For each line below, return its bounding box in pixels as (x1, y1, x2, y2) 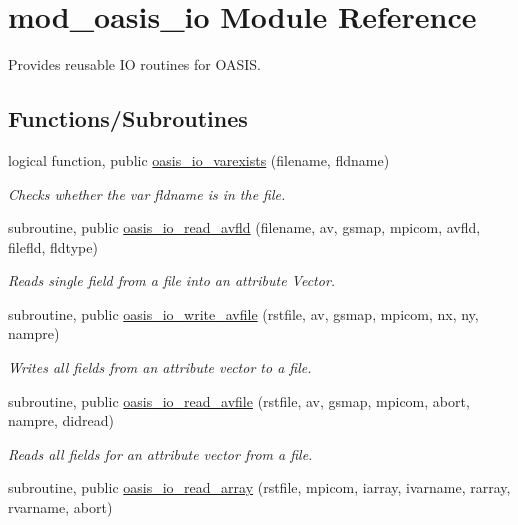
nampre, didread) (8, 410, 114, 431)
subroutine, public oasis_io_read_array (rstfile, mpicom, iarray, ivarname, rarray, (8, 477, 511, 498)
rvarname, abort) (8, 497, 113, 518)
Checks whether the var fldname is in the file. (8, 183, 286, 204)
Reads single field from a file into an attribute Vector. (8, 270, 336, 291)
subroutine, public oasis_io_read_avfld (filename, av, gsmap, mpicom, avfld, (8, 217, 481, 238)
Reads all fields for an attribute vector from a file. (8, 443, 313, 464)
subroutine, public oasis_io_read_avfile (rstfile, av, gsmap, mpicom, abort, (8, 390, 470, 411)
